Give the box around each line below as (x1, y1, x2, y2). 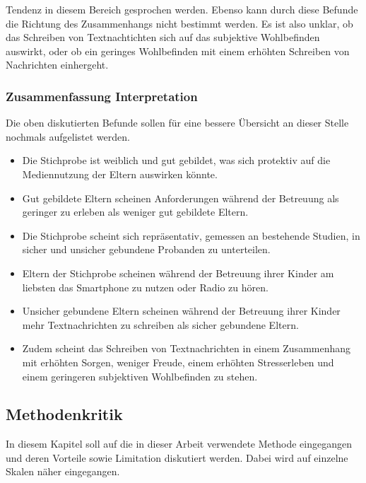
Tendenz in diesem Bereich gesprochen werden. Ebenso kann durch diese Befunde (6, 2, 358, 16)
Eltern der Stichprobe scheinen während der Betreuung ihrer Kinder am (22, 265, 334, 280)
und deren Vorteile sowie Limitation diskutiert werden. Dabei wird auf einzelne (6, 450, 348, 465)
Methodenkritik (6, 403, 123, 425)
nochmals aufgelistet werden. (6, 129, 130, 144)
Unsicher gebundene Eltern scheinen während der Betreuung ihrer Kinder (22, 303, 341, 318)
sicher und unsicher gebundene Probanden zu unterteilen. (22, 242, 271, 257)
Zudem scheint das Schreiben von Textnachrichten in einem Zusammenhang (22, 341, 351, 356)
